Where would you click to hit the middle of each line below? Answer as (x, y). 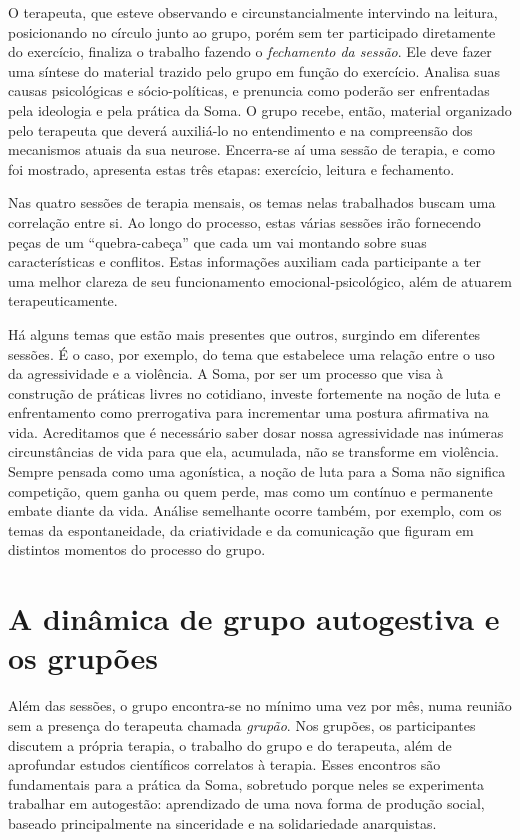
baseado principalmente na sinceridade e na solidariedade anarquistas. (222, 822)
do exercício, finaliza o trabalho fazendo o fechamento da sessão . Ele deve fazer (250, 51)
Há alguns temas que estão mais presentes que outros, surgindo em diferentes (244, 333)
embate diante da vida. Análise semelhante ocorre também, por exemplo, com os (255, 510)
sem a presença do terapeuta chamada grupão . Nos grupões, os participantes (242, 724)
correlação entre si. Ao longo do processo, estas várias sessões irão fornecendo (244, 221)
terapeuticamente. (63, 300)
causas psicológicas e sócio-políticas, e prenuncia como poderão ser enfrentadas (249, 90)
